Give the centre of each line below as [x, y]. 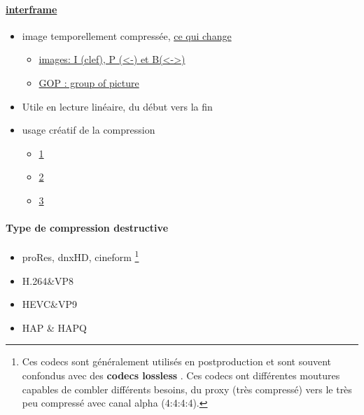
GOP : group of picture [89, 82]
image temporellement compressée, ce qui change [127, 35]
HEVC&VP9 [49, 304]
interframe [31, 9]
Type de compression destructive [87, 228]
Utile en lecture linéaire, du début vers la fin [117, 106]
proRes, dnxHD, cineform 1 [80, 256]
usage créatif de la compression [89, 130]
